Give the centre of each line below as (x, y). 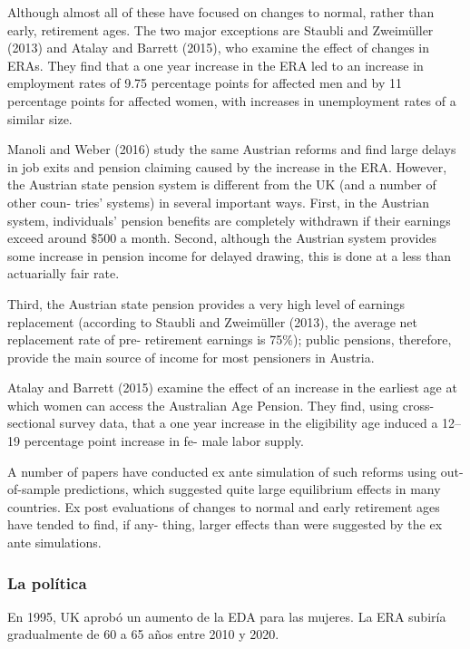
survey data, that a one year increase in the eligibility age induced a (249, 423)
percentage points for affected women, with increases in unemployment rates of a (232, 100)
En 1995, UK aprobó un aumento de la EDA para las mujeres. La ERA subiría (227, 616)
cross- (418, 405)
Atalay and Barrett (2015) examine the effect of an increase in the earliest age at (232, 387)
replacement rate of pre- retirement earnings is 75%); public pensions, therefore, (230, 339)
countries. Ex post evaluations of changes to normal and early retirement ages (224, 506)
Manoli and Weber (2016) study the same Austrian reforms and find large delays (232, 149)
